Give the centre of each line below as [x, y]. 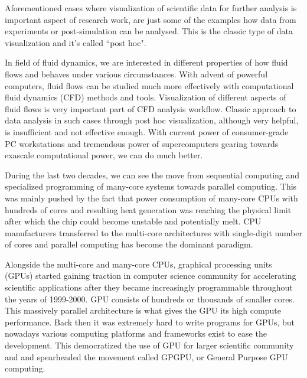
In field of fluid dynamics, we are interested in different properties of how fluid [146, 62]
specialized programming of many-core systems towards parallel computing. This [151, 186]
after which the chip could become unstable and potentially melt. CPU [133, 221]
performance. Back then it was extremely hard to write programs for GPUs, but [150, 322]
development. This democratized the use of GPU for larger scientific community [149, 345]
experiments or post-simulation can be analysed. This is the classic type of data [149, 31]
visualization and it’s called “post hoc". [76, 42]
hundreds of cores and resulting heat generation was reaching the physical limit [148, 209]
